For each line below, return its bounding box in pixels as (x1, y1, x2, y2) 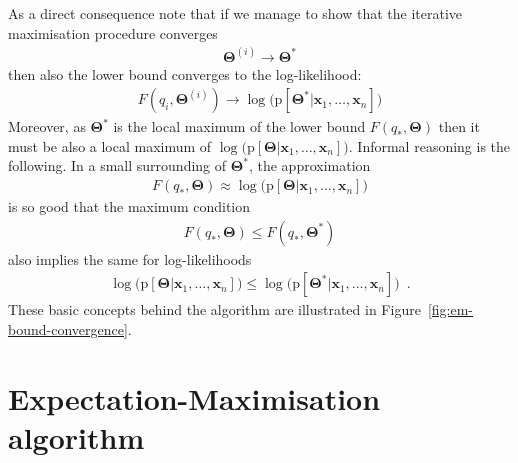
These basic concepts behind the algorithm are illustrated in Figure (8, 299, 421, 320)
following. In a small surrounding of (8, 155, 227, 176)
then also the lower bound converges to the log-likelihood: (8, 63, 362, 84)
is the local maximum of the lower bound (113, 116, 366, 137)
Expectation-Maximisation (8, 377, 381, 418)
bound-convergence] (8, 318, 128, 339)
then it (438, 116, 480, 137)
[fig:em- (427, 299, 473, 320)
